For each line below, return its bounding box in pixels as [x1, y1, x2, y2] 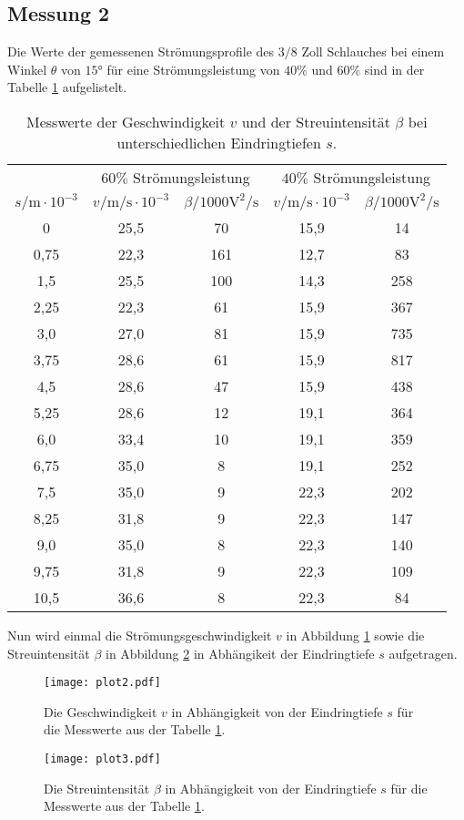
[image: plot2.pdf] [44, 676, 161, 690]
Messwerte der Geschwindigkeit [26, 110, 226, 132]
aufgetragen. [388, 643, 458, 662]
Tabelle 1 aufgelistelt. [7, 77, 127, 97]
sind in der [364, 59, 425, 78]
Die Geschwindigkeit [44, 702, 157, 721]
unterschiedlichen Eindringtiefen [116, 131, 321, 153]
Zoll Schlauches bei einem [301, 42, 445, 61]
